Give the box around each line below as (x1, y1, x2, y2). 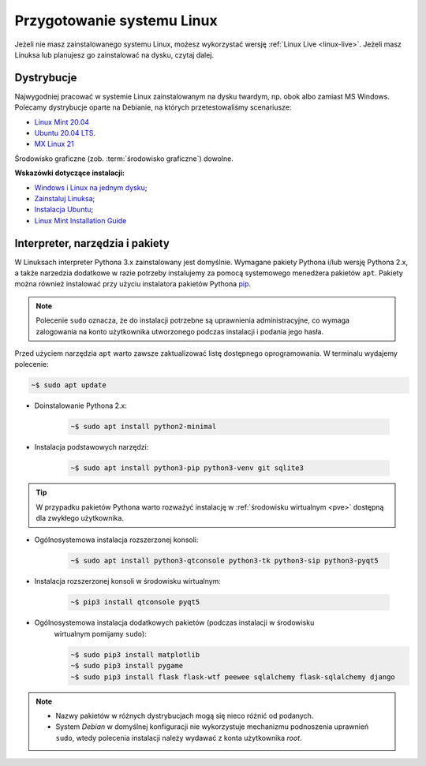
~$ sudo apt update (31, 381, 106, 390)
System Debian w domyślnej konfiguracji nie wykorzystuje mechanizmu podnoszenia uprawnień (55, 722, 369, 731)
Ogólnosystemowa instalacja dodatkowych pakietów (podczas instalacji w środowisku (34, 618, 315, 627)
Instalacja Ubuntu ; (34, 205, 94, 215)
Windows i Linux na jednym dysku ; (34, 182, 148, 192)
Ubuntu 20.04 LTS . (34, 129, 96, 138)
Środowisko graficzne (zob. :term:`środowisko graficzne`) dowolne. (14, 154, 234, 163)
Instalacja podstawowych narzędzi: (34, 443, 149, 452)
